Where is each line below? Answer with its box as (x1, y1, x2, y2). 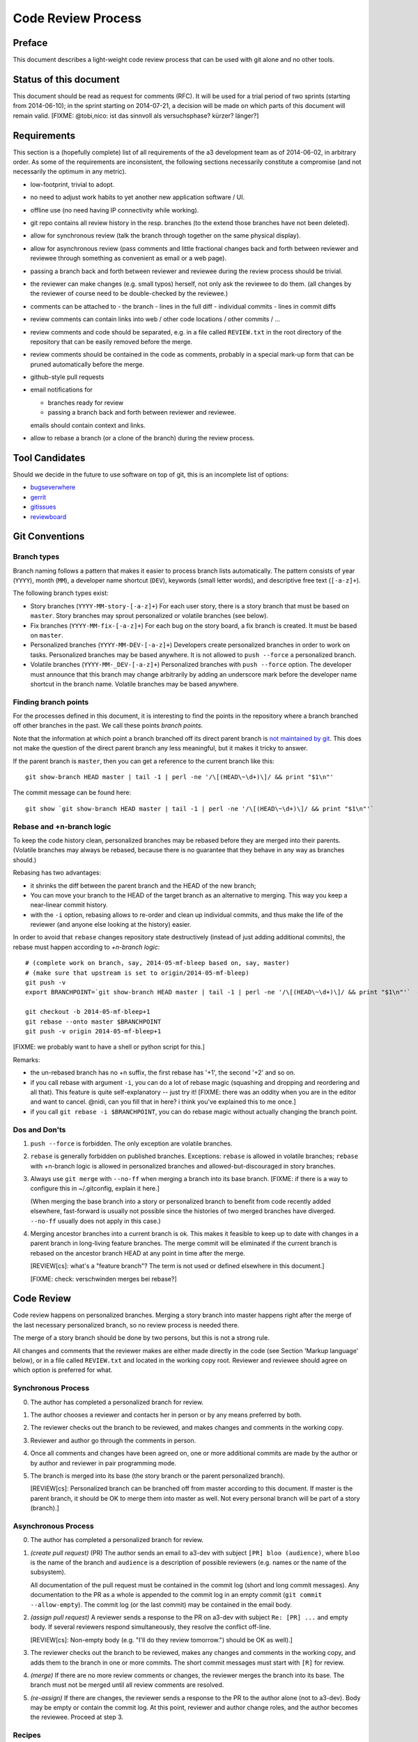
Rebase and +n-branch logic (13, 822, 111, 831)
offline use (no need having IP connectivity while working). (30, 206, 199, 214)
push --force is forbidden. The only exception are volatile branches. (30, 1139, 233, 1148)
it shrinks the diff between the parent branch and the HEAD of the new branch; (30, 881, 256, 890)
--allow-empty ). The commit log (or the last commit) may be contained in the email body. (30, 1600, 293, 1609)
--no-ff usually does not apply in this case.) (30, 1217, 162, 1225)
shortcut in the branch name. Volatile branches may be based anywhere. (30, 679, 239, 688)
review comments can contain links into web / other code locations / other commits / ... (30, 315, 281, 323)
